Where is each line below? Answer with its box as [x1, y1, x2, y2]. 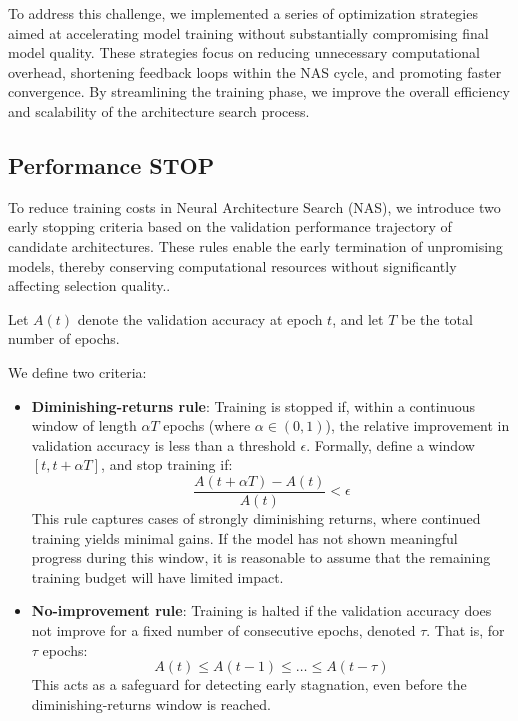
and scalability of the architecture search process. [8, 100, 310, 121]
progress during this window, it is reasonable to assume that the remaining [31, 547, 491, 568]
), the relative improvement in [325, 415, 510, 436]
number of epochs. [8, 328, 120, 349]
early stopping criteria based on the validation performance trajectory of [8, 216, 452, 237]
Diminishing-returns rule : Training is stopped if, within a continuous [31, 395, 476, 416]
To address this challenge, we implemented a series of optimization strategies [8, 3, 478, 23]
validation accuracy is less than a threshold [31, 434, 296, 455]
